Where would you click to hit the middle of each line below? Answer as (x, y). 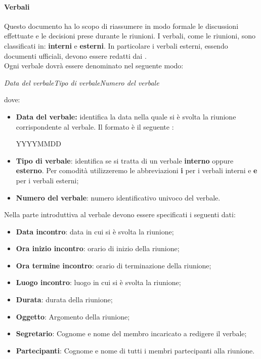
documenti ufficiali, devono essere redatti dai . (75, 55)
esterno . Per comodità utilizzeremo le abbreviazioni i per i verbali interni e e (137, 170)
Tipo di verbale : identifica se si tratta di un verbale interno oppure (125, 160)
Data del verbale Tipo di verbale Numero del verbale (82, 82)
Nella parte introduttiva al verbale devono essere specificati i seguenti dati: (120, 214)
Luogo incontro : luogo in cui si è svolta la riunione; (98, 282)
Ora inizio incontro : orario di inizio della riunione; (98, 248)
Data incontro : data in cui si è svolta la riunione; (95, 231)
